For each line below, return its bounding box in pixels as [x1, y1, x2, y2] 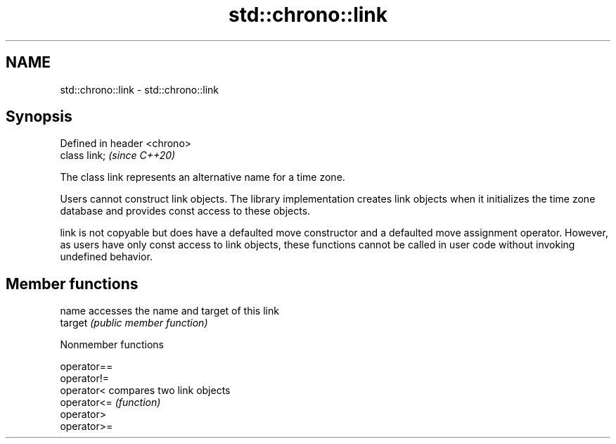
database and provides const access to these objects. [60, 205, 311, 217]
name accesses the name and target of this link [60, 305, 279, 317]
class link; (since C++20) [60, 149, 176, 162]
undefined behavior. [60, 250, 153, 263]
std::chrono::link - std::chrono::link [60, 83, 219, 96]
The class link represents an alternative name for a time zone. [60, 171, 345, 184]
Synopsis [6, 108, 72, 126]
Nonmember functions [60, 338, 164, 351]
